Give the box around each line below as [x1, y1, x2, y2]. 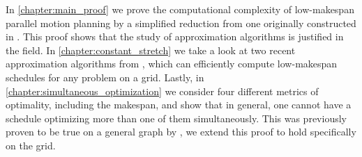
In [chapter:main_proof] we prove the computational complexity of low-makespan [6, 2, 354, 16]
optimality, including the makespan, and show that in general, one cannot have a [6, 97, 352, 112]
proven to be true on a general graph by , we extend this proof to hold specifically [6, 124, 356, 139]
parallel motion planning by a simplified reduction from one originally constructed [6, 15, 356, 30]
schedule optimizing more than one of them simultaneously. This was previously [6, 110, 347, 125]
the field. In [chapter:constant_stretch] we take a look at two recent [6, 42, 296, 57]
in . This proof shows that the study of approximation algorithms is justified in [6, 29, 344, 44]
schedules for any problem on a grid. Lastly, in [6, 69, 204, 84]
